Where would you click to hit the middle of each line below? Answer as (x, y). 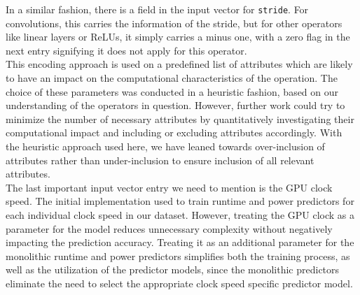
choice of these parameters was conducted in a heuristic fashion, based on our (172, 91)
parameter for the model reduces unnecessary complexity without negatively (169, 228)
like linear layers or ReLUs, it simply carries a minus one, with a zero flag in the (178, 37)
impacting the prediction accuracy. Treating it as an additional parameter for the (180, 242)
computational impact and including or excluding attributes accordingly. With (174, 132)
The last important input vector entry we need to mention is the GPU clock (169, 187)
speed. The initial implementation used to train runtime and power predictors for (180, 201)
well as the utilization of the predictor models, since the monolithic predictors (173, 269)
